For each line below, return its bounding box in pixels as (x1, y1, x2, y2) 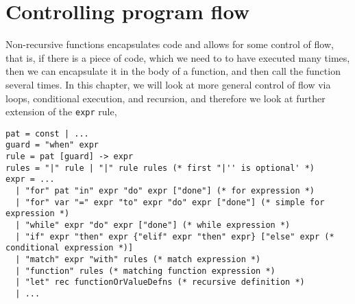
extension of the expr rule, (5, 104, 117, 119)
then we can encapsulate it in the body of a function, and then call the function (5, 64, 341, 78)
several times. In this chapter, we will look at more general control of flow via (5, 77, 331, 91)
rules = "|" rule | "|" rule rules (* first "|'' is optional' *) (5, 163, 315, 173)
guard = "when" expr (5, 140, 99, 150)
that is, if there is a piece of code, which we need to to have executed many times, (5, 50, 350, 65)
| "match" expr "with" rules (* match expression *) (15, 254, 261, 264)
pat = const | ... (5, 128, 89, 139)
